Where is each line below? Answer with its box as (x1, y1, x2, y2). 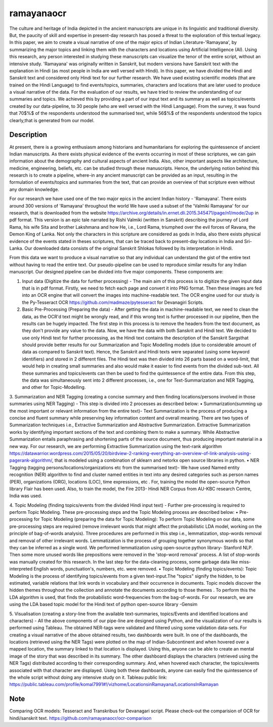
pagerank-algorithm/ (9, 457, 53, 463)
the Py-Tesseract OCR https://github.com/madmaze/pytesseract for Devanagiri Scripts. (22, 299, 204, 305)
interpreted (9, 566, 33, 572)
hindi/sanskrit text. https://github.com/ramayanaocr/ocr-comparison (9, 715, 152, 721)
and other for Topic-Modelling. (22, 384, 86, 390)
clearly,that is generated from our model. (9, 117, 95, 124)
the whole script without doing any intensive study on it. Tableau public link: (9, 674, 168, 680)
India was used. (9, 493, 42, 499)
